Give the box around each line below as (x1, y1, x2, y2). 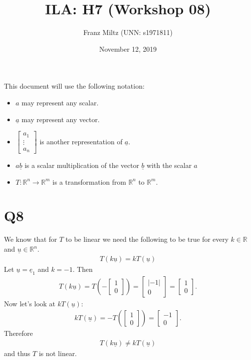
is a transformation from (52, 176, 126, 187)
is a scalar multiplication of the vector (24, 160, 139, 170)
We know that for (4, 234, 57, 244)
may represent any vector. (21, 114, 100, 124)
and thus (4, 348, 31, 358)
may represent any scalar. (21, 97, 99, 107)
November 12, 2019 (99, 43, 157, 54)
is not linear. (38, 348, 77, 358)
